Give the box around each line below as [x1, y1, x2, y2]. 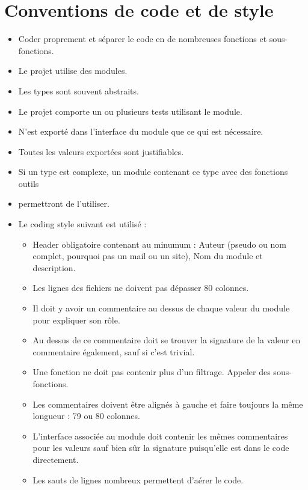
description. [32, 261, 76, 274]
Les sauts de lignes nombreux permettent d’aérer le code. [32, 473, 244, 486]
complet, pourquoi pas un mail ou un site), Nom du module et [32, 250, 263, 262]
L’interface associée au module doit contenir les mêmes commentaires [32, 429, 288, 442]
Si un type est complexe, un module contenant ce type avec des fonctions [18, 165, 288, 178]
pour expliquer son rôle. [32, 313, 120, 326]
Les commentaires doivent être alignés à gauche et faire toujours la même [32, 397, 303, 410]
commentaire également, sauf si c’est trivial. [32, 345, 195, 358]
